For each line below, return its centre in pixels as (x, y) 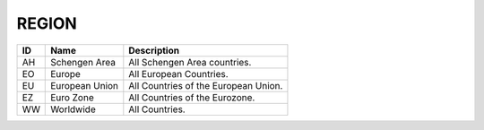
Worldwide (73, 109)
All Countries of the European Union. (206, 85)
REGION (47, 23)
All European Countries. (178, 74)
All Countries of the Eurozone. (192, 97)
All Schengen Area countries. (190, 62)
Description (154, 50)
